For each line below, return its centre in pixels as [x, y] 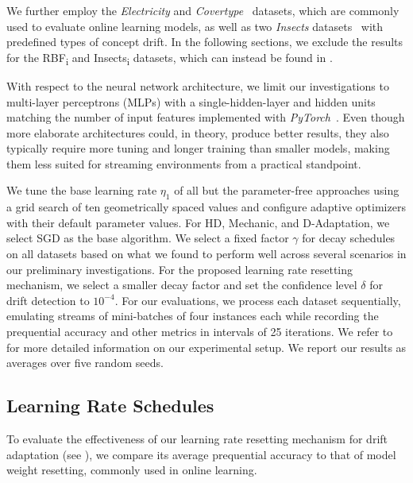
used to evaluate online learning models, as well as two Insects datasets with [195, 26]
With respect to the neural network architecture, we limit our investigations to [198, 85]
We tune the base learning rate [82, 190]
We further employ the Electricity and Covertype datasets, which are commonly [203, 10]
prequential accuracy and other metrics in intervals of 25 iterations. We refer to [200, 332]
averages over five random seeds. [85, 363]
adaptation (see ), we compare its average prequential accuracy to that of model [201, 454]
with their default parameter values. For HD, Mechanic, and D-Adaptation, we [198, 222]
